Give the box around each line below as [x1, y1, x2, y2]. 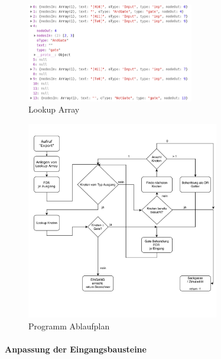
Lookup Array [28, 103, 80, 116]
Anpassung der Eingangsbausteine [5, 343, 147, 355]
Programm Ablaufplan [28, 320, 110, 332]
